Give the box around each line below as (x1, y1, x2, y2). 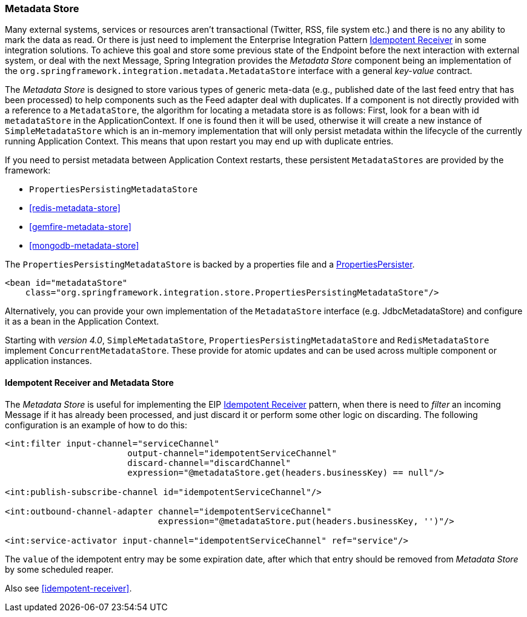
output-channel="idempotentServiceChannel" (127, 448, 337, 458)
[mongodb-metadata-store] (29, 240, 139, 251)
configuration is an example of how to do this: (5, 419, 187, 430)
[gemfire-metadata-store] (29, 221, 131, 232)
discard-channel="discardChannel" (127, 457, 291, 468)
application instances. (5, 356, 92, 366)
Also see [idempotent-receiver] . (5, 582, 132, 593)
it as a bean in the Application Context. (5, 316, 159, 327)
